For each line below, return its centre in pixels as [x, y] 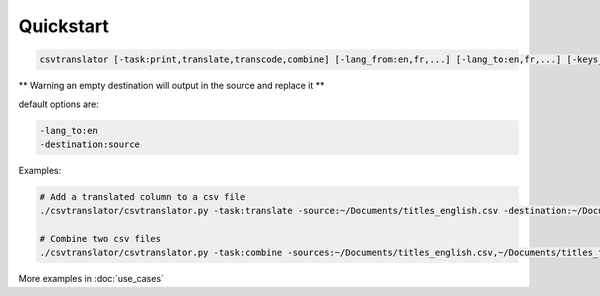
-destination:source [89, 144]
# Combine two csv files [100, 239]
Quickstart [64, 26]
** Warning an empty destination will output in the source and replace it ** [171, 86]
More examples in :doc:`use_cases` [91, 279]
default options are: [58, 104]
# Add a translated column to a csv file [142, 196]
